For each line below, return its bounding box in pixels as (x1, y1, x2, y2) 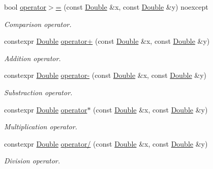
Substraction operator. (4, 87, 73, 97)
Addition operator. (4, 52, 61, 63)
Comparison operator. (4, 18, 72, 29)
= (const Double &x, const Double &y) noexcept (55, 2, 208, 12)
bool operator (4, 2, 46, 12)
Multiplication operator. (4, 121, 77, 132)
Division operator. (4, 155, 60, 166)
